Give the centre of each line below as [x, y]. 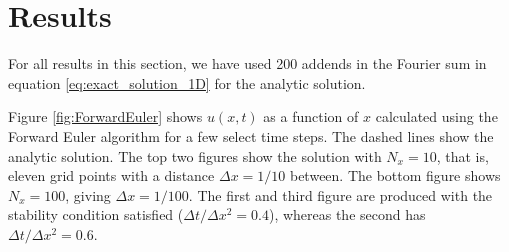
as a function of [311, 116]
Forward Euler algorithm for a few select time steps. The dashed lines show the [251, 135]
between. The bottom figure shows [395, 175]
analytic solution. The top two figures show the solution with [195, 155]
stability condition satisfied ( [96, 214]
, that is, [462, 155]
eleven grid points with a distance [111, 175]
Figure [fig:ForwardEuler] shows [105, 116]
